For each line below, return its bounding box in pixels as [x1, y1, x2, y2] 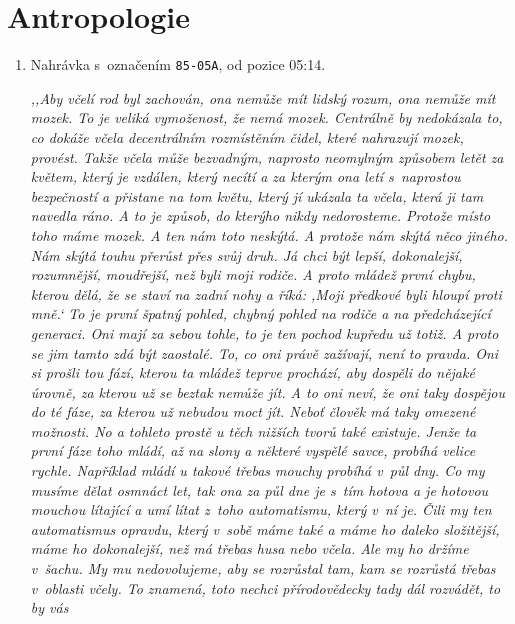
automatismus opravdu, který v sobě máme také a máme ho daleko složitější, [30, 518, 500, 539]
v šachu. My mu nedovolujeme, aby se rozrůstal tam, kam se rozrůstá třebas [30, 558, 496, 579]
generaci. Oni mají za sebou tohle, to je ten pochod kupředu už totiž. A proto [30, 322, 499, 343]
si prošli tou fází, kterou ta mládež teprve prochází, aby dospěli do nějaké [30, 362, 475, 383]
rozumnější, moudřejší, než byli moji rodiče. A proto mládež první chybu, [30, 264, 476, 285]
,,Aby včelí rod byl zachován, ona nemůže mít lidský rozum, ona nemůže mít [30, 87, 496, 108]
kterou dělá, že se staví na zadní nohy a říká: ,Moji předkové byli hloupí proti [30, 283, 502, 304]
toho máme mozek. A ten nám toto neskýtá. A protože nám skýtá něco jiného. [30, 224, 508, 245]
